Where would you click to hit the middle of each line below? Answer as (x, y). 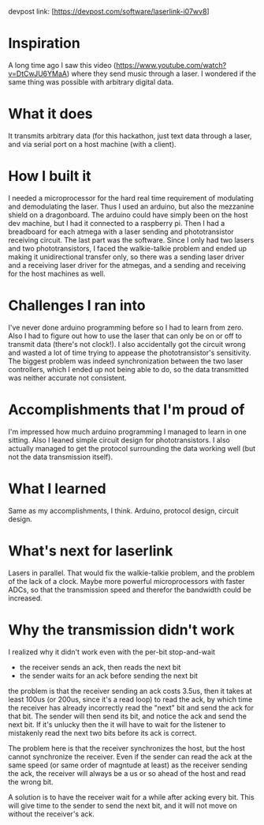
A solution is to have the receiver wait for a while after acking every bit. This (131, 797)
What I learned (57, 488)
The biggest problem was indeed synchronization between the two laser (126, 361)
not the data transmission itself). (60, 457)
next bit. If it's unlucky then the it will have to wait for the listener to (117, 724)
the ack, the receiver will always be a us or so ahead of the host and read (127, 773)
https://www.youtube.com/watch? (171, 65)
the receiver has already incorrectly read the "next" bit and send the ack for (131, 707)
